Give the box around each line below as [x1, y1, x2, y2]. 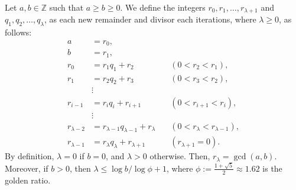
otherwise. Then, [149, 150, 210, 162]
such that [49, 1, 84, 13]
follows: [5, 26, 32, 38]
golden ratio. [5, 173, 51, 186]
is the [262, 162, 282, 174]
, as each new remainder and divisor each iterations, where [44, 13, 256, 25]
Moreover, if [5, 162, 48, 174]
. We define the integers [120, 1, 206, 13]
